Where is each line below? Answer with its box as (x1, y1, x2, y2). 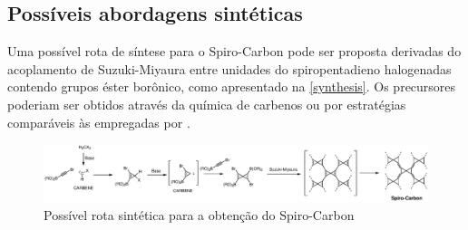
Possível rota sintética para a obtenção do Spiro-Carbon (44, 205, 355, 224)
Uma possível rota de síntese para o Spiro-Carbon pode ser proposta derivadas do (7, 42, 462, 61)
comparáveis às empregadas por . (7, 112, 190, 131)
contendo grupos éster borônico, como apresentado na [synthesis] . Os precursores (7, 77, 456, 96)
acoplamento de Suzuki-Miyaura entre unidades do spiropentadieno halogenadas (7, 59, 452, 78)
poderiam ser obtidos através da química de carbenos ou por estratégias (7, 94, 406, 113)
